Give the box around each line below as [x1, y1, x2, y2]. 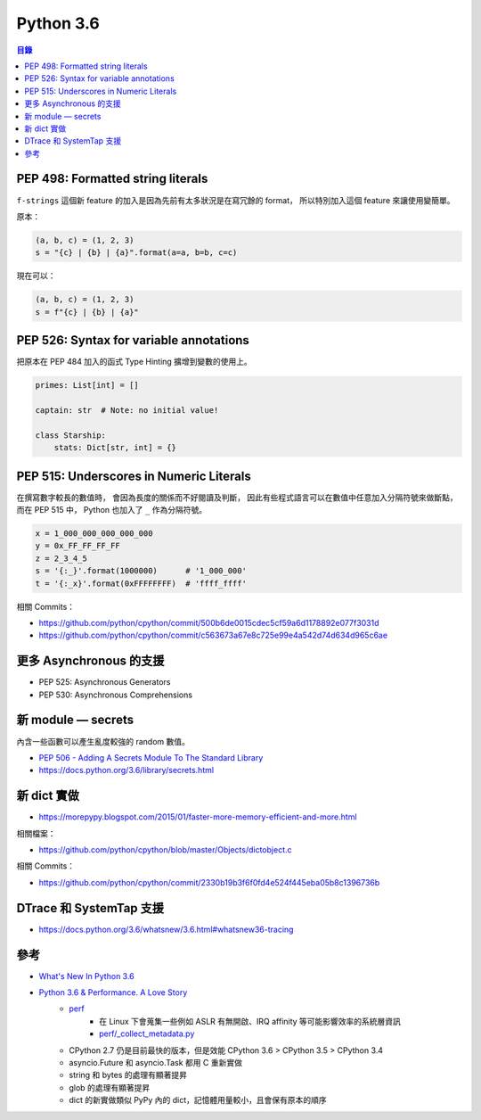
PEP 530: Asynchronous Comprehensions [38, 689, 193, 700]
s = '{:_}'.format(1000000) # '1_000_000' [35, 566, 247, 576]
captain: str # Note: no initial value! [35, 405, 219, 415]
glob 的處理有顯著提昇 [69, 1082, 151, 1092]
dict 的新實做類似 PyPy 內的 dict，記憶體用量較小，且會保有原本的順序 [69, 1095, 327, 1106]
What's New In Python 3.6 [38, 970, 135, 981]
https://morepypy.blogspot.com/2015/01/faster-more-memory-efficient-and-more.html [38, 811, 357, 822]
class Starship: [35, 430, 107, 441]
